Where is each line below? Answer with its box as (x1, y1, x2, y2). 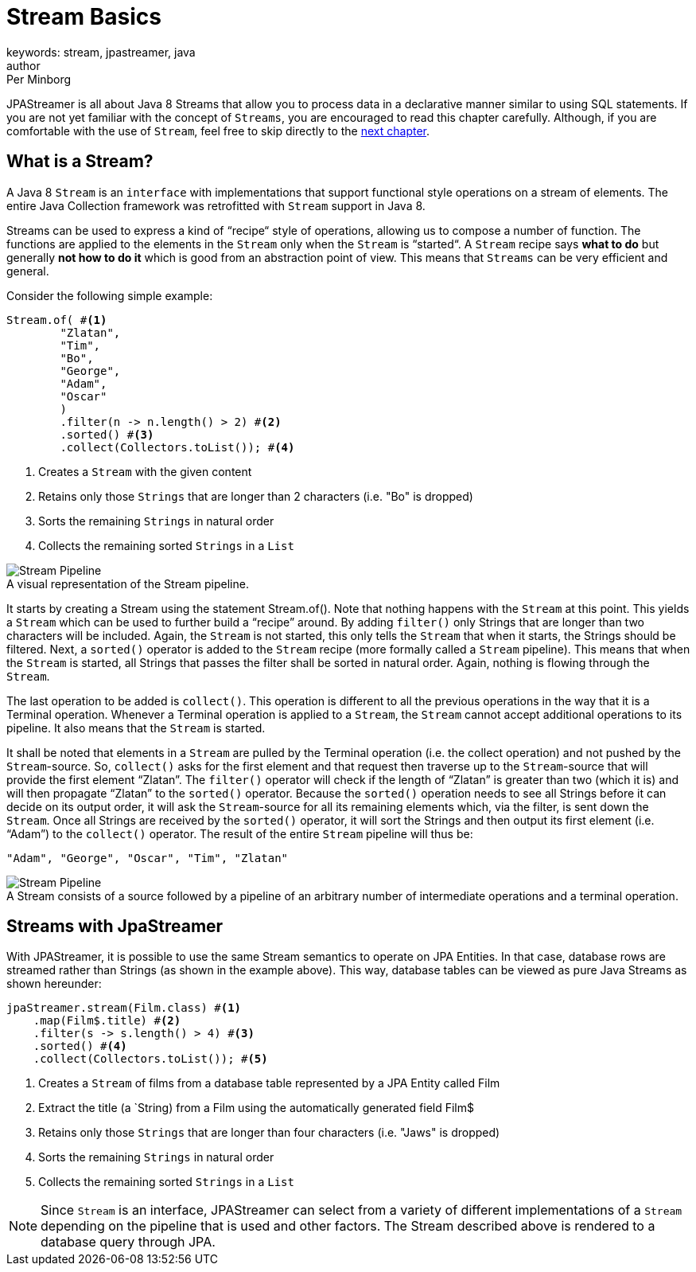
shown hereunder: (6, 977, 102, 991)
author (6, 58, 41, 72)
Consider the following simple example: (6, 288, 213, 302)
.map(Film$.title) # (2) (33, 1014, 181, 1028)
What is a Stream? (6, 151, 154, 172)
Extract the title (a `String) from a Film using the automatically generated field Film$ (38, 1101, 474, 1115)
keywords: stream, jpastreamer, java (6, 45, 196, 59)
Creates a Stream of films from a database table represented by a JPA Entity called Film (38, 1076, 500, 1091)
